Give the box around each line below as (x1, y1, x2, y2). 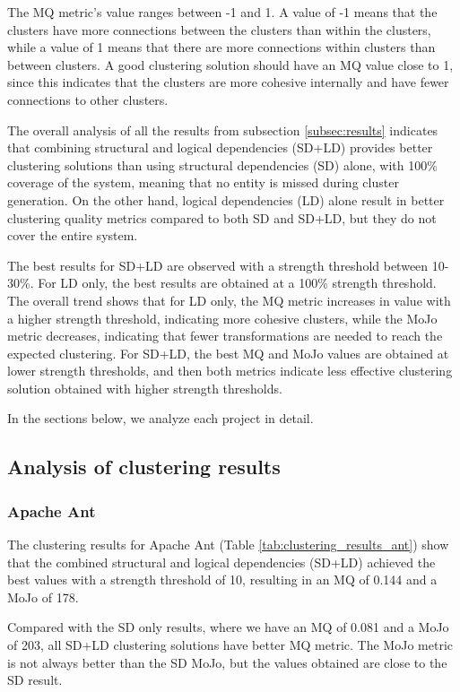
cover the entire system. (7, 226, 138, 245)
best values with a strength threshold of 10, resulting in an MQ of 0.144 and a (7, 570, 438, 589)
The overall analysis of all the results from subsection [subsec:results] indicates (7, 120, 438, 139)
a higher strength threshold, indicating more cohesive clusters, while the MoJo (7, 308, 438, 327)
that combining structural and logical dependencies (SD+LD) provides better (7, 138, 433, 157)
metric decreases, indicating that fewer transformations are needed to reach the (7, 326, 443, 345)
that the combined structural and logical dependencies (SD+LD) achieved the (7, 552, 436, 571)
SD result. (7, 670, 63, 689)
